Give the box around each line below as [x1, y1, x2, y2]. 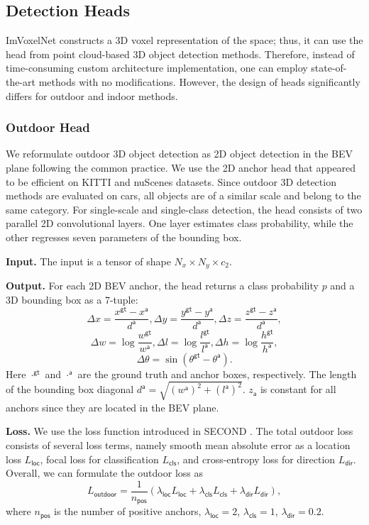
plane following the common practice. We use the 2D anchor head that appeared [6, 160, 356, 175]
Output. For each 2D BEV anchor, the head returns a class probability [6, 278, 319, 292]
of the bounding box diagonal [6, 382, 134, 397]
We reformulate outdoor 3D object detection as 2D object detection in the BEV [6, 146, 353, 161]
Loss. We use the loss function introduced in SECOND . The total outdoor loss [6, 424, 353, 438]
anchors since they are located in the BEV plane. [6, 399, 219, 414]
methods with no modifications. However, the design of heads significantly [38, 74, 360, 89]
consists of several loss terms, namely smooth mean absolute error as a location [6, 437, 351, 452]
